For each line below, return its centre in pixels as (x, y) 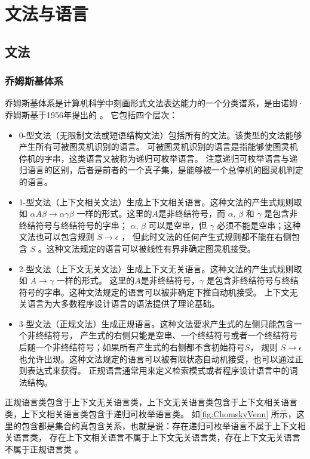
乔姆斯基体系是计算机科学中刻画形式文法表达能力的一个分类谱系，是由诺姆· (154, 103)
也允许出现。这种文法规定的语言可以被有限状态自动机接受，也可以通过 (157, 358)
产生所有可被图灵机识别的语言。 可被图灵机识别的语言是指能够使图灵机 (158, 147)
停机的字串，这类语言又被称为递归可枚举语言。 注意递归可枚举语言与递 (158, 158)
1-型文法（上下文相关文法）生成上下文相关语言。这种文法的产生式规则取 (160, 201)
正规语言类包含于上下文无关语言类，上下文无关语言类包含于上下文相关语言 (151, 402)
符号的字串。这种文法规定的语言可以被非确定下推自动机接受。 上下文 (154, 292)
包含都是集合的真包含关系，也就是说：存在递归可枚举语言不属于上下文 (159, 425)
